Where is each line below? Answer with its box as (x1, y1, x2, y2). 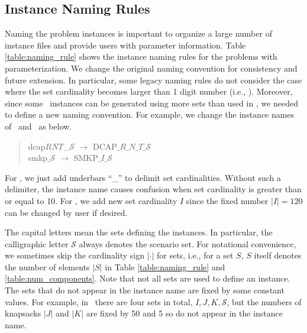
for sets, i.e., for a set (157, 249, 234, 261)
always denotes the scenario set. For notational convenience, (79, 237, 296, 250)
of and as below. (5, 119, 72, 132)
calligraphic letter (5, 237, 69, 250)
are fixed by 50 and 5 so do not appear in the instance (86, 307, 283, 319)
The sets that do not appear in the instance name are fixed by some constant (5, 284, 285, 296)
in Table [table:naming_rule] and (105, 260, 225, 273)
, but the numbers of (227, 295, 302, 308)
